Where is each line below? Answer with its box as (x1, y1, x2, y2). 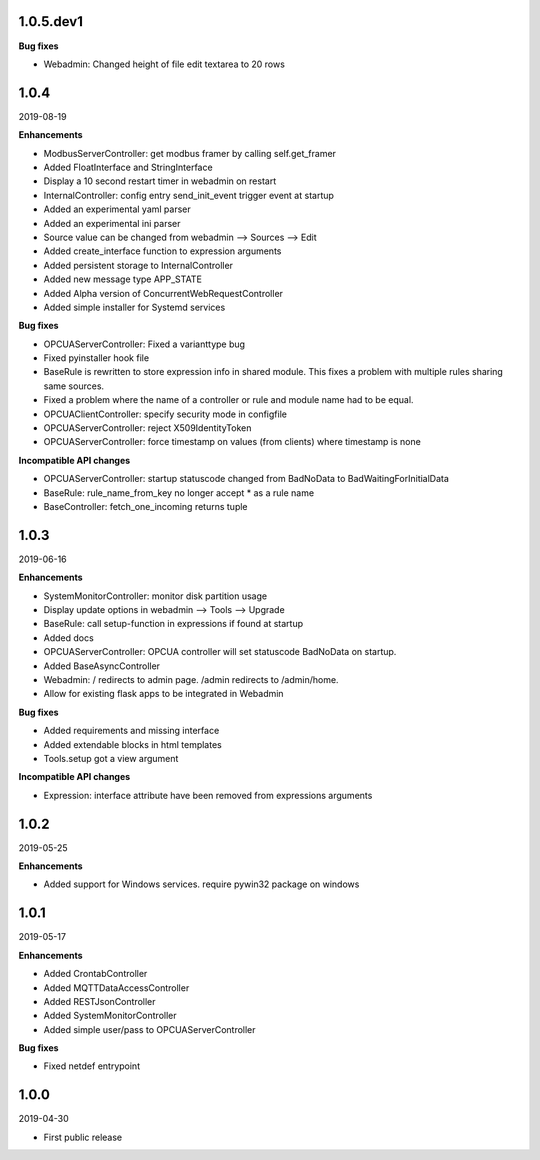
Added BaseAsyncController (43, 660, 160, 672)
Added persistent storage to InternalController (43, 259, 234, 271)
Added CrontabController (43, 968, 148, 980)
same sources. (43, 380, 105, 392)
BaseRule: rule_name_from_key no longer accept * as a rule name (43, 486, 315, 499)
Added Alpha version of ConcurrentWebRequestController (43, 287, 284, 299)
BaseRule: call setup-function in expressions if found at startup (43, 618, 304, 630)
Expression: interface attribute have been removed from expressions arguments (43, 789, 373, 801)
